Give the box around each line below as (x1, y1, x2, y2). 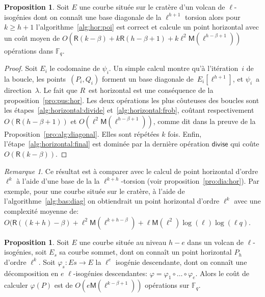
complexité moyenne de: (4, 205, 79, 216)
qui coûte (230, 138, 259, 149)
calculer (4, 280, 28, 290)
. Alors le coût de (195, 267, 249, 278)
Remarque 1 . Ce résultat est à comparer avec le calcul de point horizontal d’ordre (4, 165, 258, 176)
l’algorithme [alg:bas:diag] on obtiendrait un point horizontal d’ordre (4, 195, 220, 206)
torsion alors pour (184, 11, 241, 22)
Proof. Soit (4, 63, 38, 73)
